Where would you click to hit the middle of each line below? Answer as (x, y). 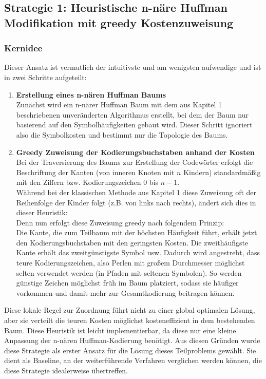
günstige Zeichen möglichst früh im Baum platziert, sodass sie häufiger (127, 283)
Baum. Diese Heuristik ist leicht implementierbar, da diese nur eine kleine (120, 330)
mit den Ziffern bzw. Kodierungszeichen (79, 182)
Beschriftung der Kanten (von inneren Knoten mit (95, 172)
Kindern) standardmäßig (222, 172)
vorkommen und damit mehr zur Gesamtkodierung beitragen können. (125, 292)
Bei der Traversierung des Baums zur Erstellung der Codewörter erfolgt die (135, 162)
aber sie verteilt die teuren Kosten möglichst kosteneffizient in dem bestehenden (130, 320)
